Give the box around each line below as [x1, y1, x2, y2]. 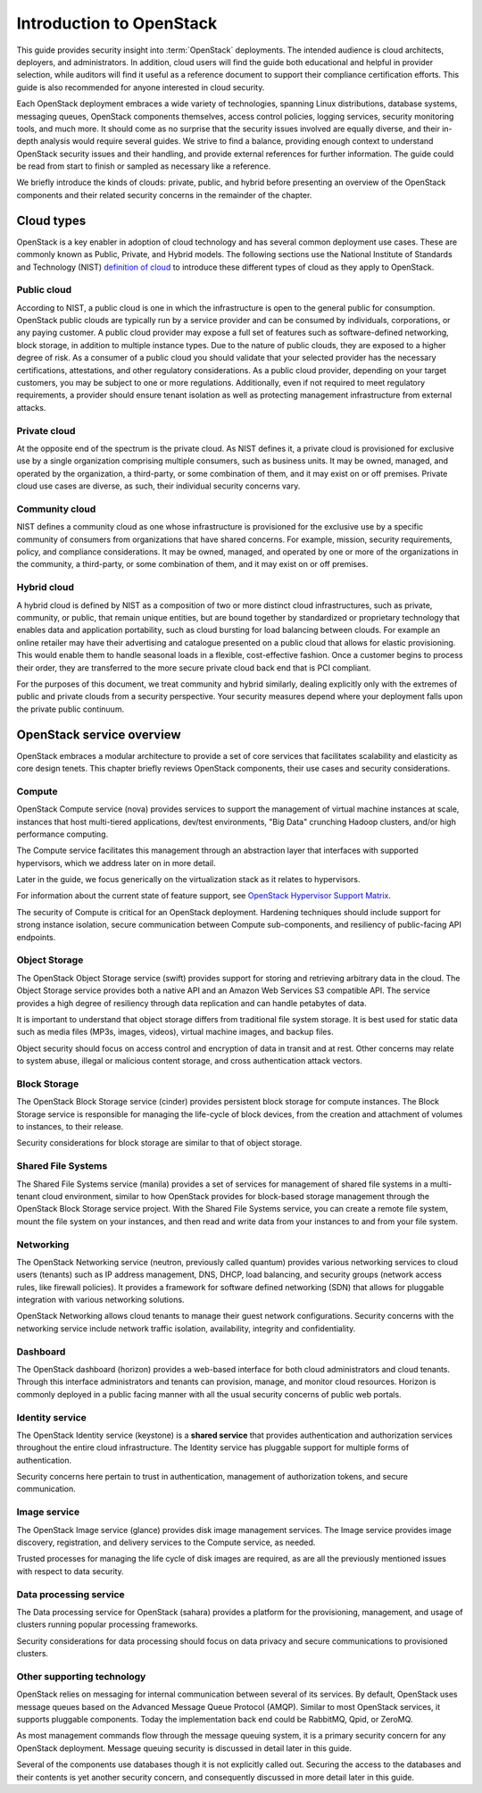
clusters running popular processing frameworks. [16, 1619, 198, 1630]
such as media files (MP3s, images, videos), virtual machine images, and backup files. [16, 1027, 334, 1038]
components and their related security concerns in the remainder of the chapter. [16, 189, 312, 200]
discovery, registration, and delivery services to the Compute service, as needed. [16, 1537, 316, 1547]
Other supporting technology [16, 1670, 146, 1682]
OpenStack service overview [16, 727, 181, 742]
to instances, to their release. [16, 1122, 124, 1132]
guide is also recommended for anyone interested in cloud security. [16, 81, 265, 93]
